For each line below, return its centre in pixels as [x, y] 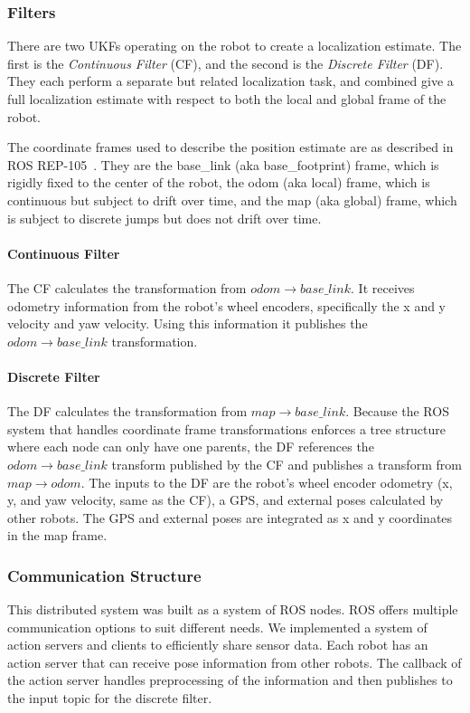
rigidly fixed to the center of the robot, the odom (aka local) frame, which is [219, 182]
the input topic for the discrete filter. [110, 698]
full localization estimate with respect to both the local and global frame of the [227, 99]
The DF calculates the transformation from [127, 411]
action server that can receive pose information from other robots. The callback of [235, 662]
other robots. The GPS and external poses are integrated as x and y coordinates [230, 517]
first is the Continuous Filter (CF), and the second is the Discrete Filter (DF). [226, 63]
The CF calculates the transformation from [127, 287]
